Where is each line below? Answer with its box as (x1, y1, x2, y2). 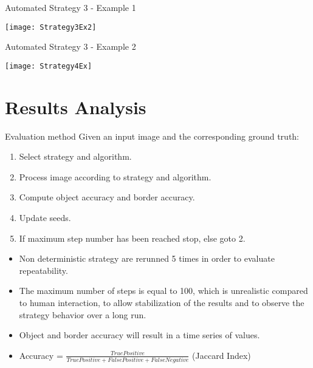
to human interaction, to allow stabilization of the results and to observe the (19, 296, 304, 308)
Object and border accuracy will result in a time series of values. (19, 329, 260, 341)
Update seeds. (19, 211, 71, 223)
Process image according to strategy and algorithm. (19, 170, 212, 183)
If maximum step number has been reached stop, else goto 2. (19, 231, 246, 244)
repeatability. (19, 264, 68, 276)
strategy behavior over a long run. (19, 308, 146, 321)
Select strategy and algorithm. (19, 150, 132, 163)
